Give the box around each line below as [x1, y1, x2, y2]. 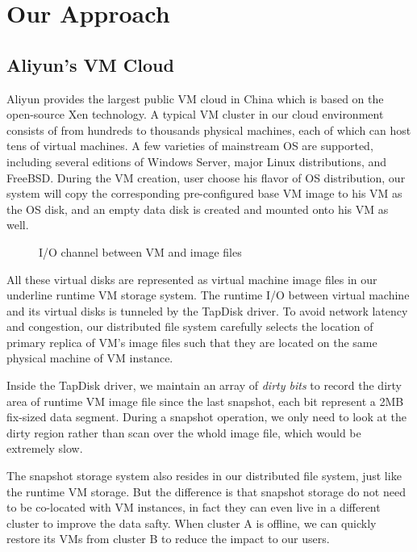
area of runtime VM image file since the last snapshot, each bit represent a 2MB [6, 392, 404, 409]
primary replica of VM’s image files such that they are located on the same [6, 333, 377, 350]
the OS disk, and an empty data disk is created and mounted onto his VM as [6, 200, 389, 217]
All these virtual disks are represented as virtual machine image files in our [6, 270, 377, 287]
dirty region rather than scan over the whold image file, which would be [6, 424, 361, 441]
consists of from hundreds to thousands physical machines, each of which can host [6, 121, 411, 138]
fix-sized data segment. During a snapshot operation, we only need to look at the [6, 408, 407, 425]
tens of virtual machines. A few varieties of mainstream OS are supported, [6, 137, 373, 154]
